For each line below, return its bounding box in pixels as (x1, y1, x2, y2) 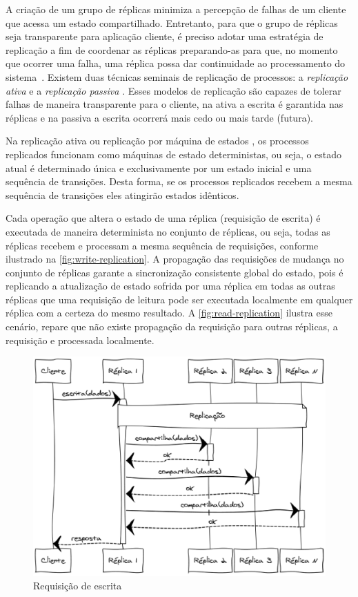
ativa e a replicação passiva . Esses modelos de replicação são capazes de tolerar (6, 83, 341, 97)
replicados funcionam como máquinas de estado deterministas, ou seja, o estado (6, 146, 342, 161)
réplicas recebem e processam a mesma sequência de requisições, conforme (6, 238, 319, 252)
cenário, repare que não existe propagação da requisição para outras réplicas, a (6, 319, 338, 334)
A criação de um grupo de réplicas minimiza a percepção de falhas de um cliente (6, 2, 346, 16)
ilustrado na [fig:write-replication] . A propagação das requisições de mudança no (6, 252, 344, 266)
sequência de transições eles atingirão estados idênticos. (6, 187, 239, 202)
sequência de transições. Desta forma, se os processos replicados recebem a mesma (6, 174, 352, 189)
